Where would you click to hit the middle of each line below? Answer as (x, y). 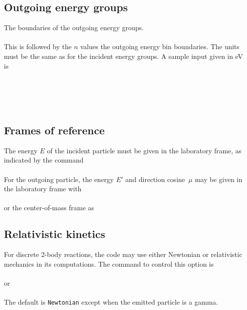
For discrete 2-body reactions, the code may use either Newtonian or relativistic (123, 254)
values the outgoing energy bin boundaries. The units (160, 46)
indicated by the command (44, 160)
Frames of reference (54, 130)
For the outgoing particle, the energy (59, 179)
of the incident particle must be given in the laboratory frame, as (144, 150)
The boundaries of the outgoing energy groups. (74, 27)
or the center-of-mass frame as (49, 208)
